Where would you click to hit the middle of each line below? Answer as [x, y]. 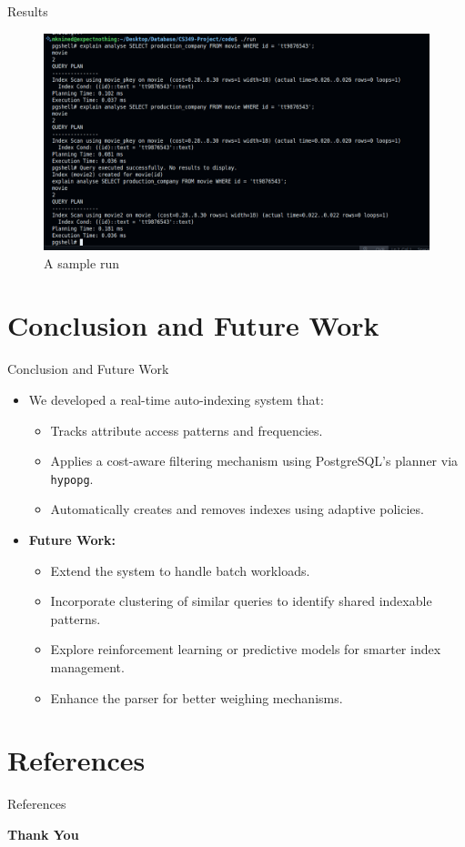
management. [87, 667]
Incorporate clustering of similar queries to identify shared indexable [241, 601]
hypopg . [72, 478]
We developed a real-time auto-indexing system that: [176, 399]
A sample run [81, 262]
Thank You [43, 834]
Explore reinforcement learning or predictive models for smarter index [246, 649]
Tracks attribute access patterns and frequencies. [187, 430]
